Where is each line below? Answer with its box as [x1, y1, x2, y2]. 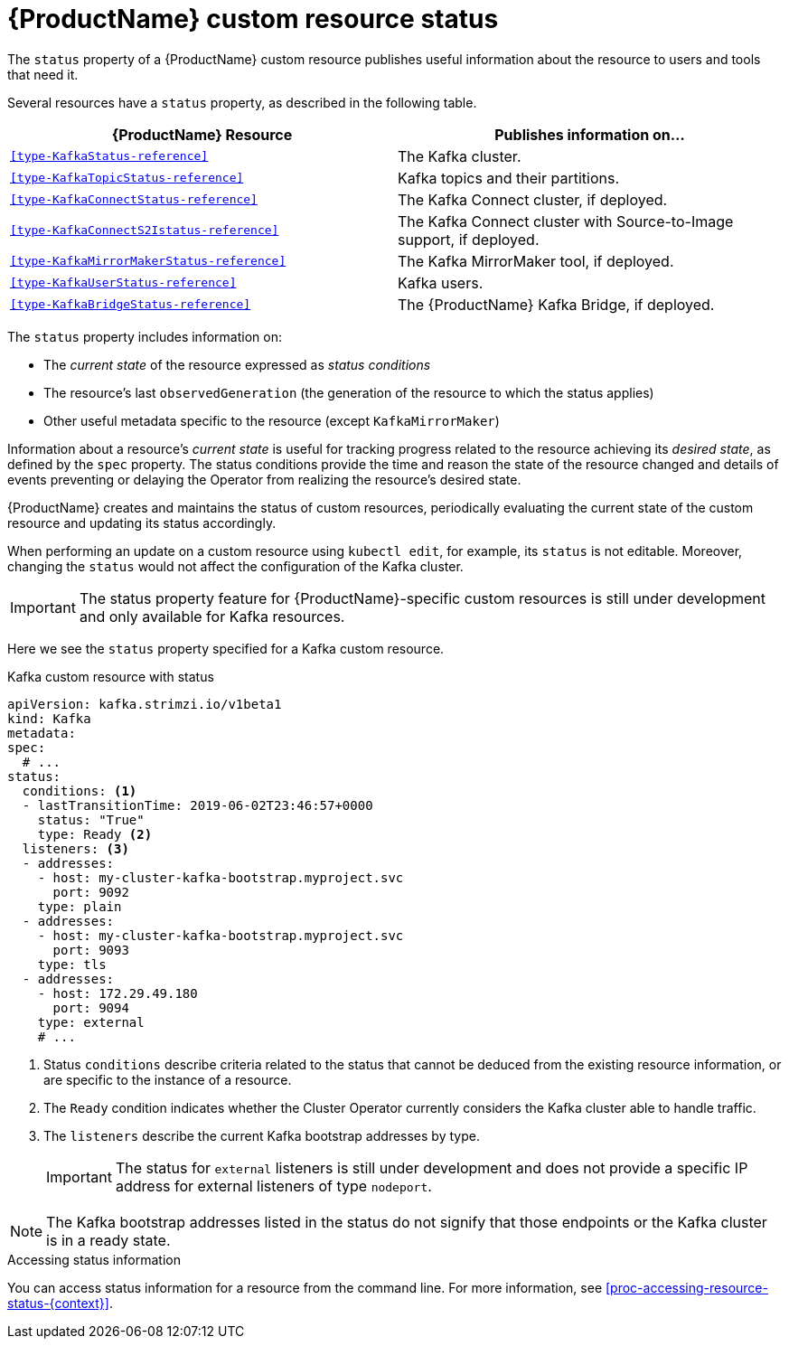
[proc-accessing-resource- [606, 1279, 768, 1295]
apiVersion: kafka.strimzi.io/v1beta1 [7, 696, 282, 711]
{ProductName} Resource [111, 125, 293, 144]
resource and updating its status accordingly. [7, 514, 277, 531]
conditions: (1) [22, 783, 137, 798]
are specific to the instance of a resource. [43, 1071, 292, 1087]
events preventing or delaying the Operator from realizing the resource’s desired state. [7, 471, 521, 487]
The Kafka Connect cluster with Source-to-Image [398, 212, 734, 231]
